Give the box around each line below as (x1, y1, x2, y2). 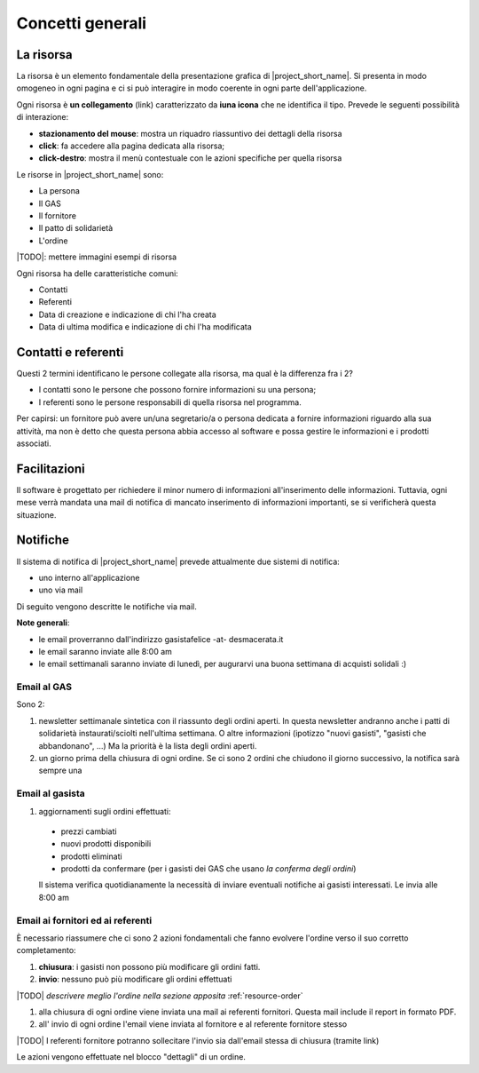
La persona (38, 186, 80, 196)
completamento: (16, 945, 76, 956)
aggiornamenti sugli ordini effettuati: (38, 806, 172, 816)
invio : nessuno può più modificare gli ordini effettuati (38, 974, 232, 985)
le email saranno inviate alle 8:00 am (38, 646, 173, 656)
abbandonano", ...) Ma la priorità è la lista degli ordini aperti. (38, 740, 257, 751)
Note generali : (16, 617, 70, 628)
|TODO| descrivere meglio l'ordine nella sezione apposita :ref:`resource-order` (16, 990, 303, 1001)
